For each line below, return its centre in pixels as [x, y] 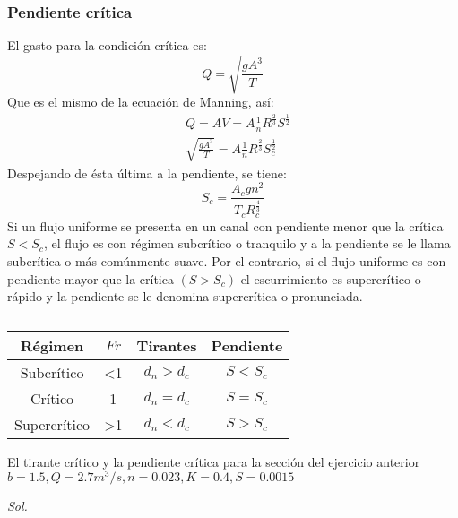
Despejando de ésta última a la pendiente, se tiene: [147, 173]
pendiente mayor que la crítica [91, 278]
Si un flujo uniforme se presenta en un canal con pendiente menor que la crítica [225, 225]
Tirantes [167, 345]
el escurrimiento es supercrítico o [331, 278]
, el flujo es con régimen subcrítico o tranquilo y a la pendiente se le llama [247, 243]
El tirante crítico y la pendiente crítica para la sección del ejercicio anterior [214, 461]
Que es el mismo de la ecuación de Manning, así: [141, 102]
